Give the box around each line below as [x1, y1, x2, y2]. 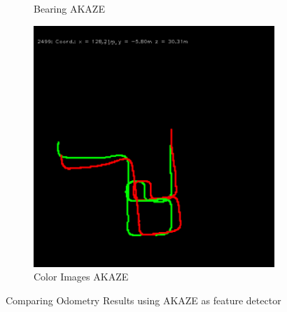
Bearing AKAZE [34, 1, 105, 15]
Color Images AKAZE [34, 269, 129, 284]
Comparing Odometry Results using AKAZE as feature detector [6, 292, 281, 307]
